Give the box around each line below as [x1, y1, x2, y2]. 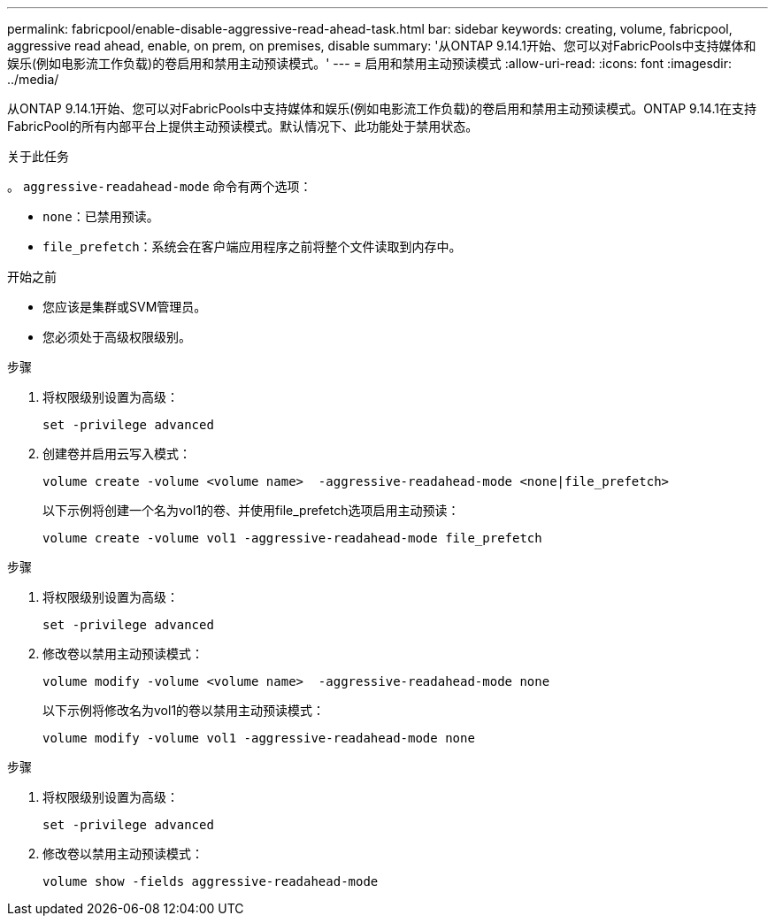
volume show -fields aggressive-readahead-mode [42, 874, 379, 888]
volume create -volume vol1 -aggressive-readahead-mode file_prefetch [42, 531, 542, 545]
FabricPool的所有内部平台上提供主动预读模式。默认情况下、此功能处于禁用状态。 [7, 119, 479, 134]
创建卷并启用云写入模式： [42, 446, 191, 461]
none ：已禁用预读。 [42, 209, 159, 224]
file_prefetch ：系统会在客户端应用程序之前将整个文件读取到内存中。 [42, 239, 462, 254]
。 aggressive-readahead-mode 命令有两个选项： [7, 179, 312, 194]
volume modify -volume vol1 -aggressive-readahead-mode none [42, 731, 475, 745]
